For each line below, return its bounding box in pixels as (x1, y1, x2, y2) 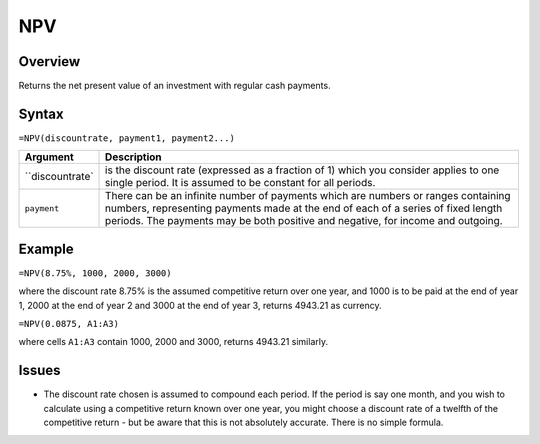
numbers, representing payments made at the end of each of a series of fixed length (105, 201, 503, 215)
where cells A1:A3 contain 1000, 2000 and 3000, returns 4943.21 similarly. (18, 336, 329, 348)
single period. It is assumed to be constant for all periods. (105, 176, 376, 190)
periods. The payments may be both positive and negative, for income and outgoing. (105, 214, 504, 228)
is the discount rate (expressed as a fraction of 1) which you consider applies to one (105, 163, 500, 177)
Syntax (18, 105, 64, 122)
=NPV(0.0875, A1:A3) (18, 318, 120, 330)
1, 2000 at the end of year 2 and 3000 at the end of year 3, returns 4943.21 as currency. (18, 299, 382, 311)
